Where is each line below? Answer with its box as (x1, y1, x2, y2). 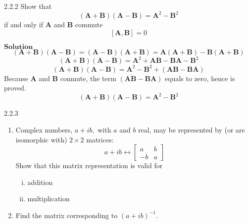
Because (4, 73, 28, 83)
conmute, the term (60, 73, 116, 83)
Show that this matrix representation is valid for (15, 160, 163, 171)
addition (27, 177, 53, 187)
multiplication (27, 193, 70, 204)
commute (75, 19, 103, 30)
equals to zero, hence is (165, 73, 235, 83)
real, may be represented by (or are (138, 124, 245, 134)
